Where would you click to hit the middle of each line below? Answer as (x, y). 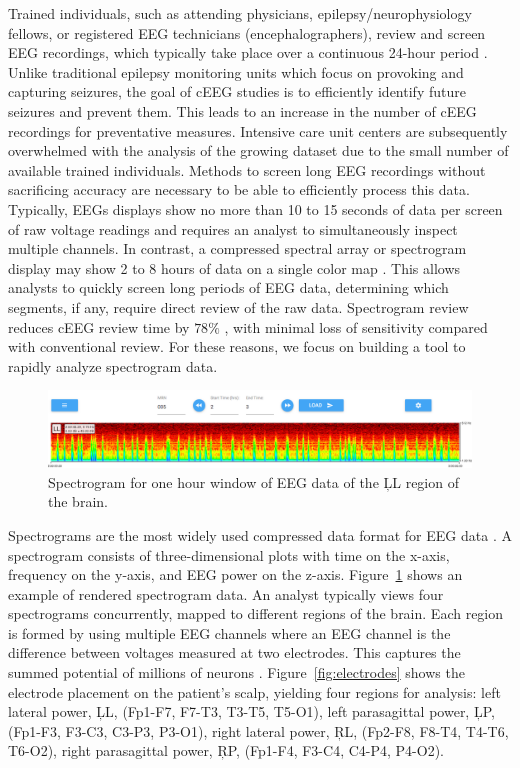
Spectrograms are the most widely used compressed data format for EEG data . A (260, 534)
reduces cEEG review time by (99, 326)
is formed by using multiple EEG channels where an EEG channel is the (229, 632)
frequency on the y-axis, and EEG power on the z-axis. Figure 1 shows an (235, 574)
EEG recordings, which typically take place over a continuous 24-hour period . (248, 52)
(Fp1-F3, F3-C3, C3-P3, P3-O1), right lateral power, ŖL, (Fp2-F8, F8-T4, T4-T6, (258, 730)
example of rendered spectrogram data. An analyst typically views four (226, 593)
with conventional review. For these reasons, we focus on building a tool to (237, 346)
